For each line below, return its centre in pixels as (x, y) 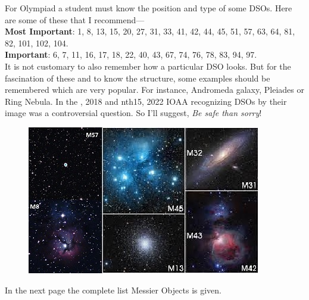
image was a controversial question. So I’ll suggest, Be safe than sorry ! (133, 113)
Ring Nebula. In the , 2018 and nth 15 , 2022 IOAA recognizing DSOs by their (146, 101)
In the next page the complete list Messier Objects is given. (113, 290)
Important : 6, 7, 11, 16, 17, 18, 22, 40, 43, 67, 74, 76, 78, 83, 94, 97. (131, 54)
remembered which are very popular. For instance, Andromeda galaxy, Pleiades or (154, 90)
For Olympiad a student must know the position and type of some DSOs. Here (149, 8)
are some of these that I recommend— (75, 19)
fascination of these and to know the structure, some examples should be (138, 78)
